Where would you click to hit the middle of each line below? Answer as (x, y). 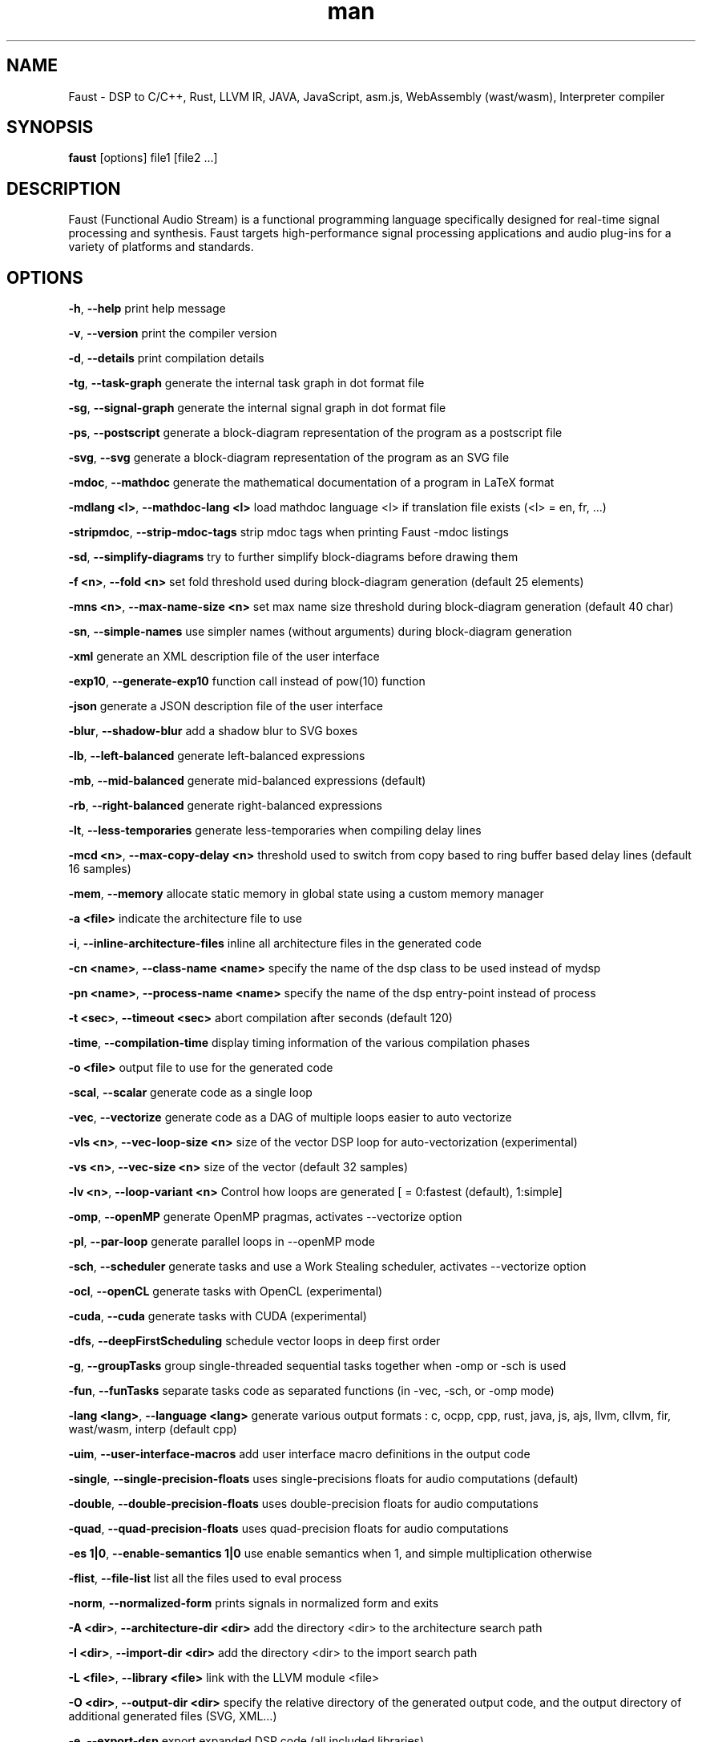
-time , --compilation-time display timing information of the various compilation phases (299, 1043)
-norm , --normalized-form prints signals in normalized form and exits (254, 1603)
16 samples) (100, 869)
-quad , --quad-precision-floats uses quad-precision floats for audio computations (288, 1529)
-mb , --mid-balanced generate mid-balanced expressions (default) (247, 781)
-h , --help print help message (147, 309)
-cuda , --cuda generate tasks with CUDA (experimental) (218, 1316)
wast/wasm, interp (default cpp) (153, 1429)
